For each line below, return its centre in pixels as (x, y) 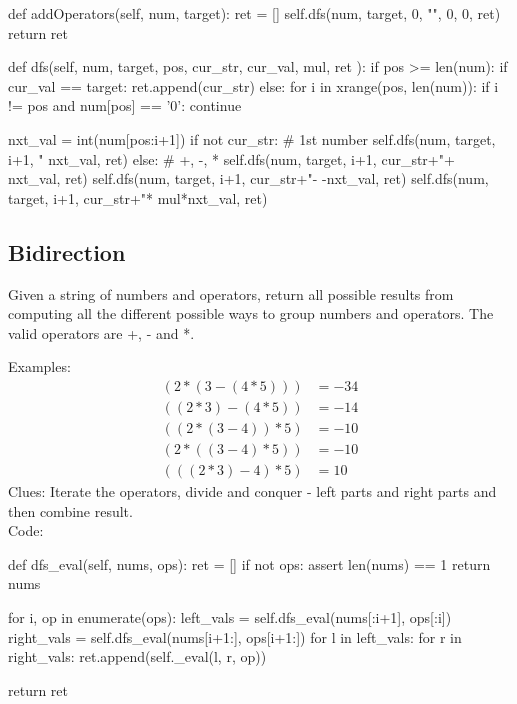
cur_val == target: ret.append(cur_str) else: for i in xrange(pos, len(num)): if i (253, 85)
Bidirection (67, 251)
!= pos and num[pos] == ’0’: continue (125, 105)
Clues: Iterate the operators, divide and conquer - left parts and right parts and (252, 491)
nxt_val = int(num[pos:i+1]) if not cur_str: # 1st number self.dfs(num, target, (252, 138)
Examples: (39, 366)
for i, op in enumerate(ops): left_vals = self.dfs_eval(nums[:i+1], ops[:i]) (230, 617)
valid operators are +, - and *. (101, 332)
